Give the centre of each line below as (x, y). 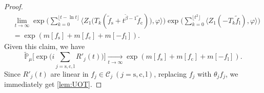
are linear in (69, 73)
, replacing (170, 73)
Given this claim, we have (45, 46)
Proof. (14, 6)
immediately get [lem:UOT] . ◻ (53, 84)
